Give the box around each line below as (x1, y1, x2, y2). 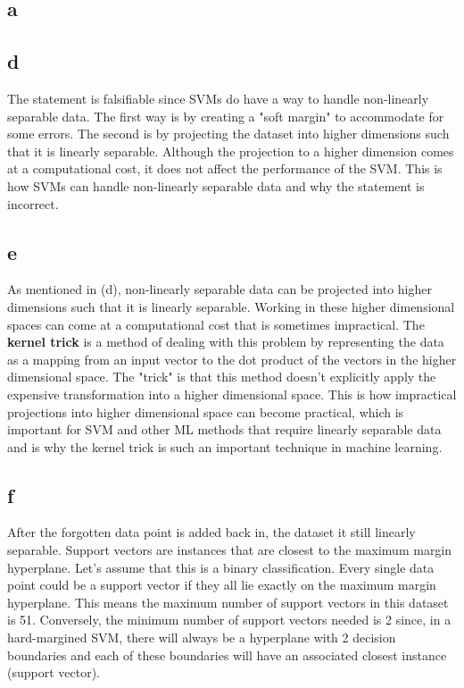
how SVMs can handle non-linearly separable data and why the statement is (7, 176, 425, 195)
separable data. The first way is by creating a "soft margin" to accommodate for (7, 106, 444, 125)
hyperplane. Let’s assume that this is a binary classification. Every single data (7, 558, 435, 576)
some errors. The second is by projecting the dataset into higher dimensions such (7, 124, 450, 143)
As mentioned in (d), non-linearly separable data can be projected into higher (7, 280, 432, 298)
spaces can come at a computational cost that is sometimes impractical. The (7, 315, 425, 333)
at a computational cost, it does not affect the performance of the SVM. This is (7, 159, 443, 178)
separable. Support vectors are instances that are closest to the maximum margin (7, 541, 452, 559)
